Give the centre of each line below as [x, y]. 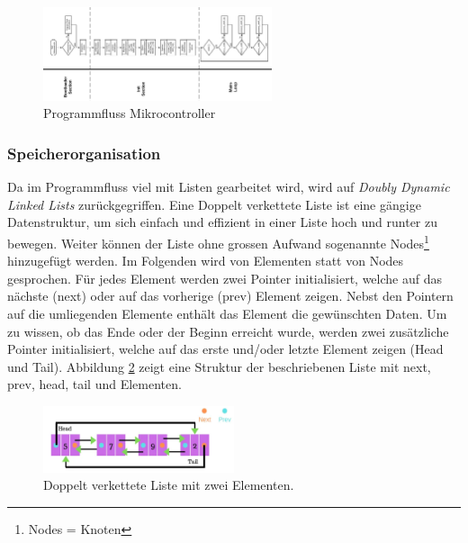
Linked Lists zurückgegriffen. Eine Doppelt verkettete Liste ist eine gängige [214, 204]
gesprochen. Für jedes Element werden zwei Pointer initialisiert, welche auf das [225, 278]
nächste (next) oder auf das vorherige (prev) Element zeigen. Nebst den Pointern [230, 296]
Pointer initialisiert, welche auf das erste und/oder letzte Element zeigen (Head [225, 349]
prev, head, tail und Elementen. [94, 384]
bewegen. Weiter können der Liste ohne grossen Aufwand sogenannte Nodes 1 [218, 242]
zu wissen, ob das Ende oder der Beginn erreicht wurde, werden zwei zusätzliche [228, 331]
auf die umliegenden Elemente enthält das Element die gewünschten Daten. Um [227, 314]
